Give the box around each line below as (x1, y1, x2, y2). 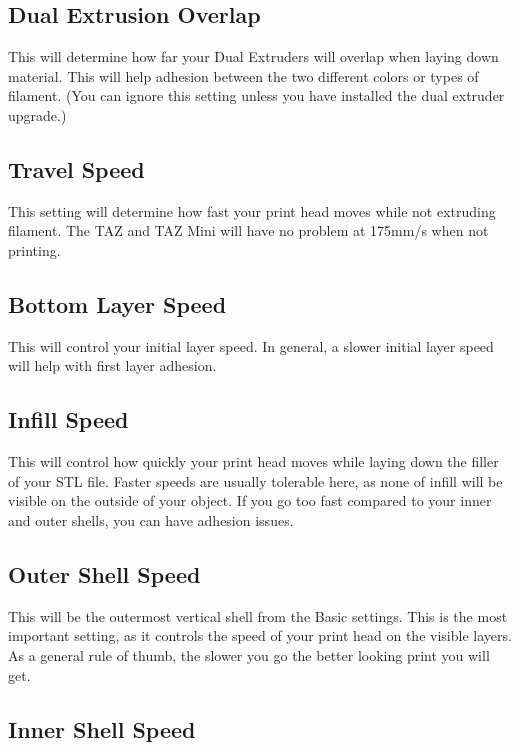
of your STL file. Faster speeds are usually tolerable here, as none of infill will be (8, 470, 503, 491)
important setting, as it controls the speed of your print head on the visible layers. (8, 625, 512, 646)
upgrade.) (8, 104, 67, 125)
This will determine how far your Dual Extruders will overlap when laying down (8, 46, 499, 67)
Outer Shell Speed (8, 558, 201, 589)
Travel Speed (8, 153, 145, 184)
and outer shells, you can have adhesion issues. (8, 509, 294, 530)
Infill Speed (8, 404, 129, 435)
